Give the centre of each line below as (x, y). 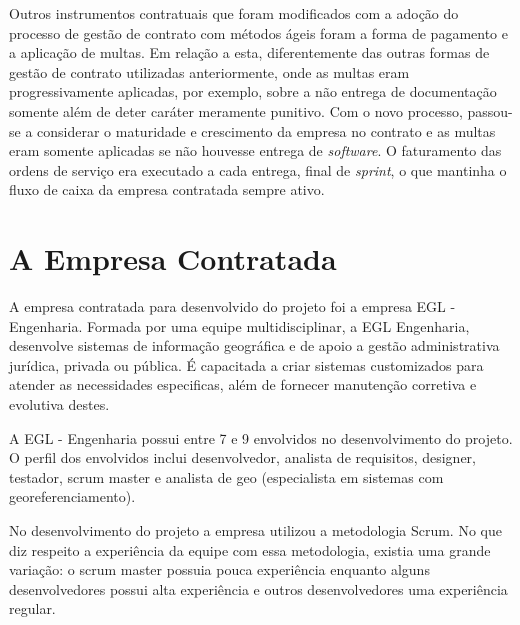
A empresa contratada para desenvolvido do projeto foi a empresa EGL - (232, 306)
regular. (32, 608)
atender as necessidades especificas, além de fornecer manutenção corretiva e (243, 384)
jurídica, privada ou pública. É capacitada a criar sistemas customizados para (246, 364)
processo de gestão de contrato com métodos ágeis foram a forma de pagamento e (258, 32)
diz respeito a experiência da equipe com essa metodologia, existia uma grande (250, 549)
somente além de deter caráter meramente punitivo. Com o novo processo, (236, 110)
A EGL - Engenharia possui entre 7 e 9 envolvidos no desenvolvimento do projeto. (261, 437)
